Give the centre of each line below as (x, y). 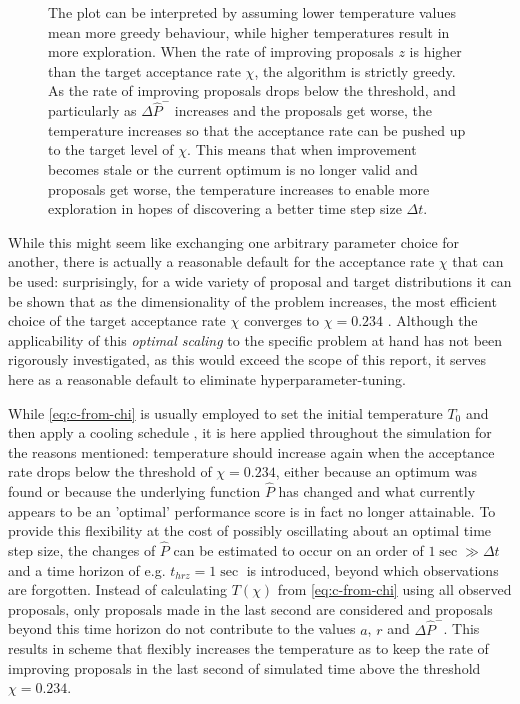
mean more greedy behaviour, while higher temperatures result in (249, 31)
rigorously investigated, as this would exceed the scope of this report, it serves (247, 359)
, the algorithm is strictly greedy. (355, 70)
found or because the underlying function (134, 491)
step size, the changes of (82, 550)
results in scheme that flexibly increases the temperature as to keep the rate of (248, 648)
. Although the (432, 320)
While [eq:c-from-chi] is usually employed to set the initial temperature (225, 412)
